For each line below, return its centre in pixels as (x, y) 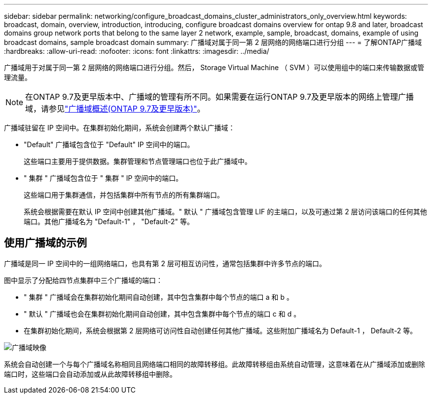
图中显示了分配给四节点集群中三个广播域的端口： (83, 280)
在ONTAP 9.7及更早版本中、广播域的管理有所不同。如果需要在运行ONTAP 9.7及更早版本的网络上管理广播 (220, 97)
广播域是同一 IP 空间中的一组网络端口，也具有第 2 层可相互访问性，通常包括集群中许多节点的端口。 (165, 263)
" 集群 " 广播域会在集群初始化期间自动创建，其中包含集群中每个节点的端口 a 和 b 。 (159, 297)
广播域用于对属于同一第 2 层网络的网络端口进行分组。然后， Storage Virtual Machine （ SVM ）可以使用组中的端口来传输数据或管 (214, 67)
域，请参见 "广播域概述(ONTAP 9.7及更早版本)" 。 (115, 109)
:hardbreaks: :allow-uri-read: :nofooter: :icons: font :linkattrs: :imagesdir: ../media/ (137, 51)
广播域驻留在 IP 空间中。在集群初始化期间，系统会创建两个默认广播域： (120, 128)
